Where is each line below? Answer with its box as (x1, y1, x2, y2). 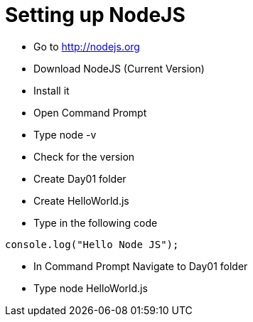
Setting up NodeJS (5, 3, 185, 27)
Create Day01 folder (33, 172, 126, 185)
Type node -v (33, 128, 97, 141)
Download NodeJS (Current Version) (33, 62, 205, 75)
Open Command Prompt (33, 106, 147, 119)
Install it (33, 84, 70, 97)
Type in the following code (33, 216, 158, 229)
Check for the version (33, 150, 135, 163)
